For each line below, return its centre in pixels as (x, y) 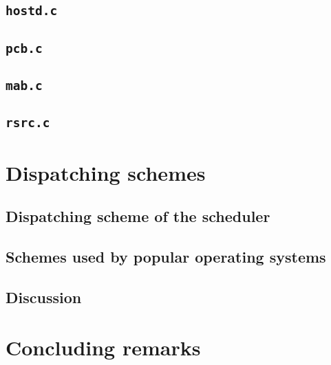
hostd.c (32, 11)
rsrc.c (28, 123)
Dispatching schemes (106, 172)
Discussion (44, 297)
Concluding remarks (103, 347)
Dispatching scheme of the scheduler (138, 216)
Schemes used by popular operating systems (166, 256)
